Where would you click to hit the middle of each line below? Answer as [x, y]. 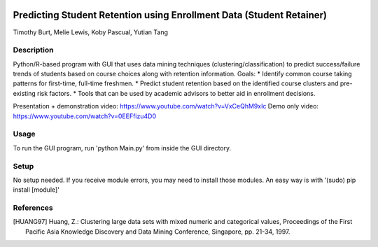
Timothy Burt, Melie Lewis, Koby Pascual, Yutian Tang [90, 32]
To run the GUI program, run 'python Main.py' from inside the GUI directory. [122, 148]
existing [24, 93]
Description [33, 50]
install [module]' [36, 190]
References [33, 208]
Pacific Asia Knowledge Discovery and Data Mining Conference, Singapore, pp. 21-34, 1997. [158, 232]
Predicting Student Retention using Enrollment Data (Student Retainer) [170, 15]
